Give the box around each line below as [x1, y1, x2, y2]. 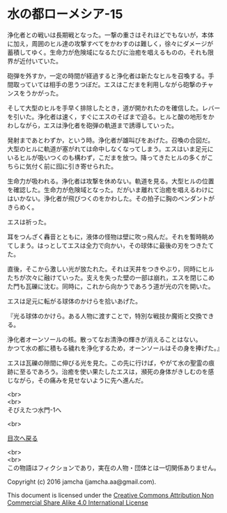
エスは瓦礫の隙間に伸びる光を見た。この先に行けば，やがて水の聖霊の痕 [7, 358, 214, 367]
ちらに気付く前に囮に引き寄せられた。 [7, 161, 117, 171]
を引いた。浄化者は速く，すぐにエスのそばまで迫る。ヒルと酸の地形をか [7, 112, 214, 120]
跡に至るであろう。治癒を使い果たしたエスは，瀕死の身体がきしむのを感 [7, 367, 214, 376]
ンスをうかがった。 [7, 88, 63, 97]
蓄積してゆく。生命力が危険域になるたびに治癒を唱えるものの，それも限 [7, 48, 214, 56]
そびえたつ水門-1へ [7, 405, 62, 414]
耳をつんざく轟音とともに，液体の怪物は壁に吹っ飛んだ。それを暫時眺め [7, 232, 214, 241]
